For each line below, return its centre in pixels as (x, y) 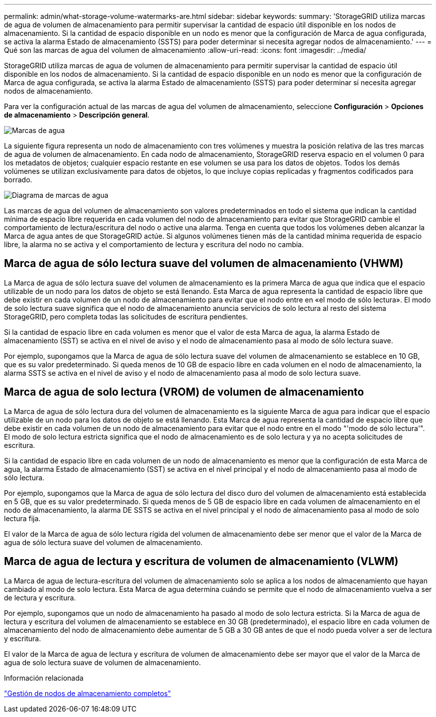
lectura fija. (22, 518)
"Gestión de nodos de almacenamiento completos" (88, 693)
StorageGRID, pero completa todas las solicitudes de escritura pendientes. (126, 316)
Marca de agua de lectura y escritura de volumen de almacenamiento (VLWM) (201, 562)
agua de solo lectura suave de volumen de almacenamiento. (103, 662)
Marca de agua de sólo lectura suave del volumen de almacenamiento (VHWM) (204, 264)
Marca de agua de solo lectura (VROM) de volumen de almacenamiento (184, 392)
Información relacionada (44, 678)
